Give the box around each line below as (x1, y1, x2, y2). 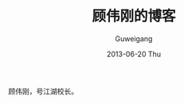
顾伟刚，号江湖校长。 (8, 86, 78, 96)
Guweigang (115, 33, 153, 44)
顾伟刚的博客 (91, 7, 176, 25)
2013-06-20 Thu (106, 49, 162, 59)
